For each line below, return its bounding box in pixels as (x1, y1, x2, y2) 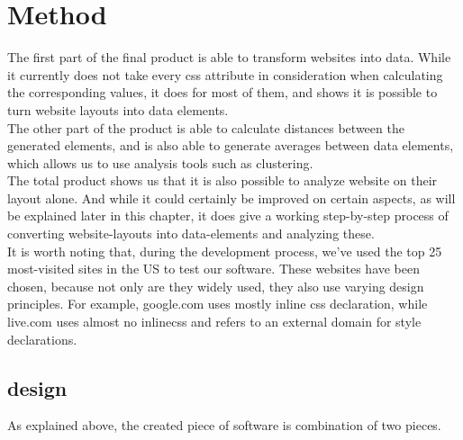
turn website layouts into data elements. (7, 100, 229, 119)
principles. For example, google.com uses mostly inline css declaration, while (7, 294, 428, 313)
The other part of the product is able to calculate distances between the (7, 118, 404, 137)
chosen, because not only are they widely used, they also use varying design (7, 276, 424, 295)
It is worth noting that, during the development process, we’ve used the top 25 (7, 241, 442, 260)
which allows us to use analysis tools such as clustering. (7, 153, 313, 172)
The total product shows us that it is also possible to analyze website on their (7, 171, 438, 190)
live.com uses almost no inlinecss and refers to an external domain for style (7, 312, 422, 331)
